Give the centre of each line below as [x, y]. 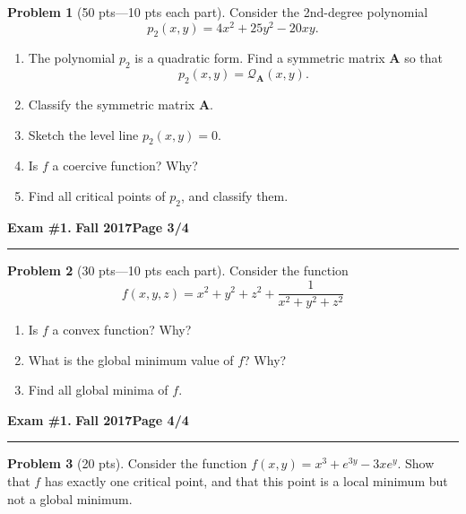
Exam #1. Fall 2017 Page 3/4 [98, 227]
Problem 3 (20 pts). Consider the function [127, 463]
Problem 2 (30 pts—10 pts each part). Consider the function [178, 270]
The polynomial [72, 58]
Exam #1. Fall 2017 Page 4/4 [98, 419]
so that [424, 58]
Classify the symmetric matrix [112, 105]
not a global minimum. [70, 498]
